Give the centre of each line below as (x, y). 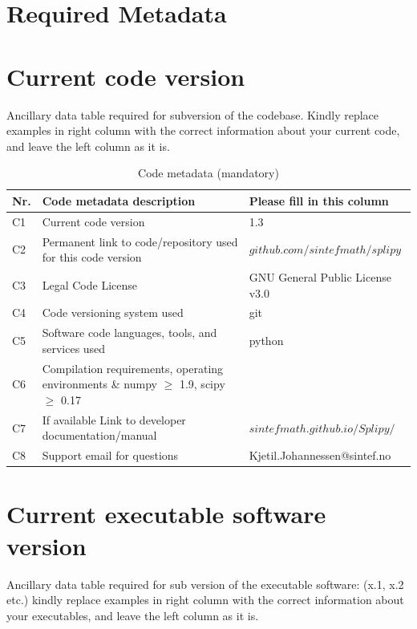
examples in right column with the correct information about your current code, (203, 130)
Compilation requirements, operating (133, 368)
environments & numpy (99, 384)
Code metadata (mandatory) (208, 173)
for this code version (92, 257)
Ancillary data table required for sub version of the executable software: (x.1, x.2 (205, 584)
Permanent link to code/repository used (140, 241)
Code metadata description (119, 200)
